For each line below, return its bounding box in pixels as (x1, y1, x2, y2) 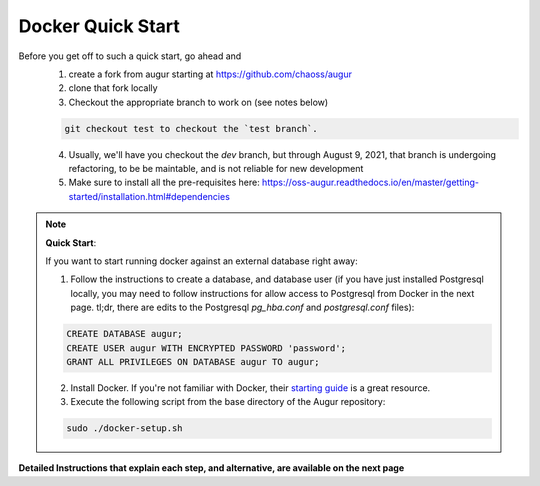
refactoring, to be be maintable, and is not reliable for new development (68, 163, 364, 175)
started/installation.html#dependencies (68, 190, 230, 202)
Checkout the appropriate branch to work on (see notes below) (68, 96, 329, 108)
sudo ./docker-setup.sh (66, 423, 184, 434)
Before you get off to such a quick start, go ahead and (18, 50, 242, 62)
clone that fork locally (68, 82, 159, 94)
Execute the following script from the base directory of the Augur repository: (70, 396, 386, 408)
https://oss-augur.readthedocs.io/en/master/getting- (261, 176, 480, 189)
